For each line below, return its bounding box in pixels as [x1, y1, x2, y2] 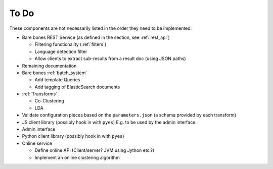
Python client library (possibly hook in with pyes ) [22, 133, 124, 139]
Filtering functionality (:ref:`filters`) [34, 41, 107, 47]
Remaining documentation [22, 63, 77, 69]
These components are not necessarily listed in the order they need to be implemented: [9, 25, 192, 31]
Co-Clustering [34, 98, 64, 104]
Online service [22, 140, 53, 146]
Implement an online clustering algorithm [34, 154, 120, 160]
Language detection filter [34, 48, 87, 54]
